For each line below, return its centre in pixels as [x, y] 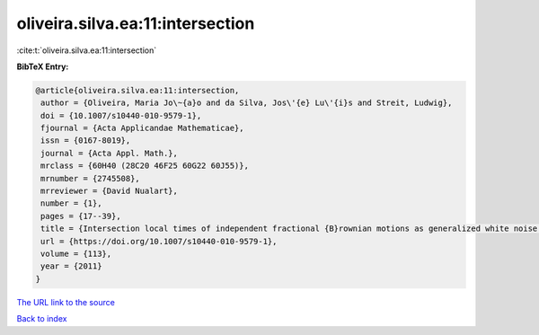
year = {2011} [71, 266]
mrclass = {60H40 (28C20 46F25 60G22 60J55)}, [145, 166]
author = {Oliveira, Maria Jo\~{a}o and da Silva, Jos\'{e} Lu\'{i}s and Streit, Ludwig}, [247, 103]
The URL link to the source [66, 302]
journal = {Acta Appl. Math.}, [110, 153]
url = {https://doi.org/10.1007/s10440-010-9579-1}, [159, 241]
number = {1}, [71, 203]
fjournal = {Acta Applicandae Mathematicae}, [142, 128]
